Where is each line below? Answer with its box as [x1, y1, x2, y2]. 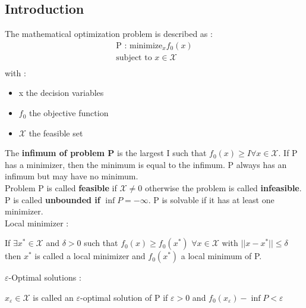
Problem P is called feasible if [5, 182, 117, 194]
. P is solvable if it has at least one [148, 193, 275, 206]
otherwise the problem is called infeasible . [144, 182, 302, 194]
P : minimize [116, 41, 163, 50]
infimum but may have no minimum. [5, 170, 138, 182]
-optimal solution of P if [80, 291, 168, 304]
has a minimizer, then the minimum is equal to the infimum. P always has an [5, 158, 287, 170]
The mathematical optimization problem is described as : [5, 27, 213, 40]
